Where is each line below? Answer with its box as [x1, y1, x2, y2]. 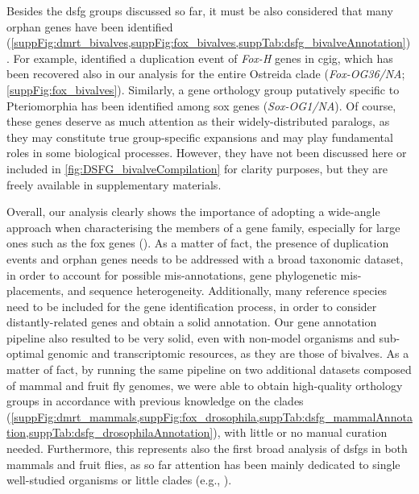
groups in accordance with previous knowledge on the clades [6, 392, 304, 409]
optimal [6, 345, 44, 362]
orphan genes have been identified [6, 18, 173, 35]
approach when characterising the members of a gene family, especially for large [6, 218, 400, 235]
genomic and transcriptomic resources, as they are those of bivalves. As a [48, 345, 409, 362]
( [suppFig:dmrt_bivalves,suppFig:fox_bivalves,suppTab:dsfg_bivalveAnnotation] [6, 34, 406, 51]
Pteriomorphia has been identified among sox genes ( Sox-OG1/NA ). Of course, [6, 97, 396, 114]
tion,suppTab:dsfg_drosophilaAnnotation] [6, 424, 214, 441]
